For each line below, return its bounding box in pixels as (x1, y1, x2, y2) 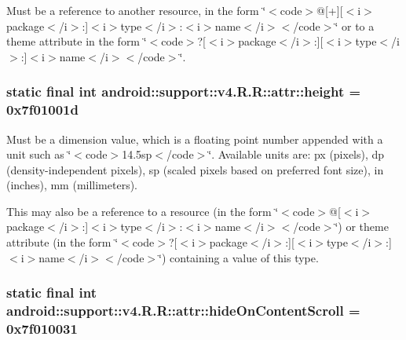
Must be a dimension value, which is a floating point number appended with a (6, 130, 383, 147)
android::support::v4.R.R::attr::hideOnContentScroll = (6, 301, 360, 320)
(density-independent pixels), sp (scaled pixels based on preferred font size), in (6, 161, 384, 177)
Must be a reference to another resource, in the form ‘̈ (6, 2, 266, 18)
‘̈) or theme (335, 218, 389, 235)
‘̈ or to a (335, 17, 375, 34)
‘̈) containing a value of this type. (159, 249, 319, 265)
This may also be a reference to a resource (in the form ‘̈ (6, 203, 279, 219)
